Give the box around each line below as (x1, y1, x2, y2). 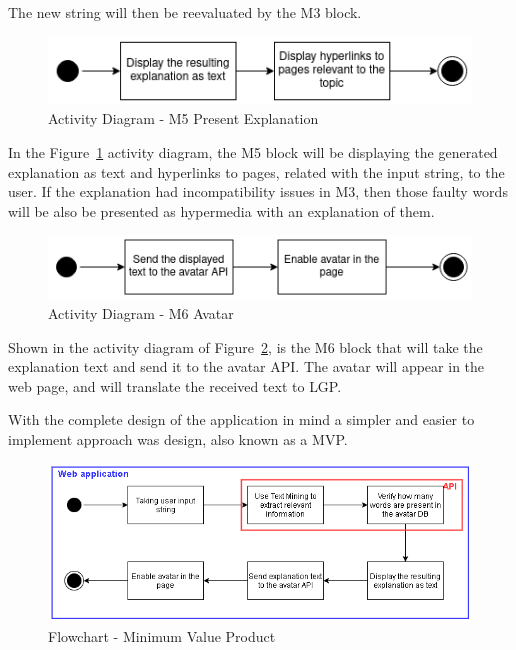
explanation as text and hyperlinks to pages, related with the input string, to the (8, 161, 505, 182)
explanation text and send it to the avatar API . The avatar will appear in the (8, 356, 485, 377)
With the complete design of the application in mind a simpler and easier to (8, 409, 475, 430)
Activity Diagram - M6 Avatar (48, 302, 234, 323)
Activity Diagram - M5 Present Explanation (48, 108, 319, 129)
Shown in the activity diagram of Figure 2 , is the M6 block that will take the (8, 336, 483, 357)
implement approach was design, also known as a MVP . (8, 428, 348, 449)
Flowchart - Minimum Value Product (48, 626, 276, 647)
